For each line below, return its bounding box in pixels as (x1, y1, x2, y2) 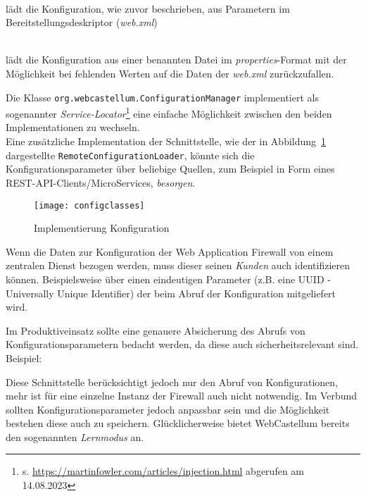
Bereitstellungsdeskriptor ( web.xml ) (6, 15, 158, 30)
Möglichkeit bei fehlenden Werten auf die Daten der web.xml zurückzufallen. (6, 66, 334, 80)
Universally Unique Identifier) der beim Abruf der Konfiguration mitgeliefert (6, 285, 336, 300)
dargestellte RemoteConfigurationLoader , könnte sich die (6, 147, 255, 162)
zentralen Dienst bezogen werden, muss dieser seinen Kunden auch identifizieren (6, 258, 350, 273)
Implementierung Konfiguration (34, 221, 170, 235)
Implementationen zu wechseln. (6, 120, 140, 135)
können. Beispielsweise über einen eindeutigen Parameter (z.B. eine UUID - (6, 271, 331, 286)
